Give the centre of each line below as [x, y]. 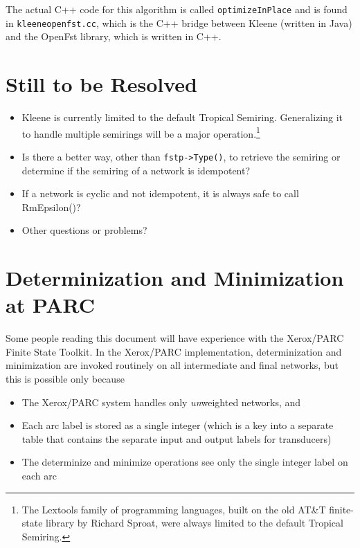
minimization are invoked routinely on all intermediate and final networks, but [172, 365]
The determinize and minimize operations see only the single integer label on [185, 462]
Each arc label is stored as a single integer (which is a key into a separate [178, 425]
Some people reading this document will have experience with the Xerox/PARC [175, 338]
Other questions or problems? [84, 230]
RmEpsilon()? [51, 207]
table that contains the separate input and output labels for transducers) [177, 438]
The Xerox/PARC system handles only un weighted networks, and [161, 402]
